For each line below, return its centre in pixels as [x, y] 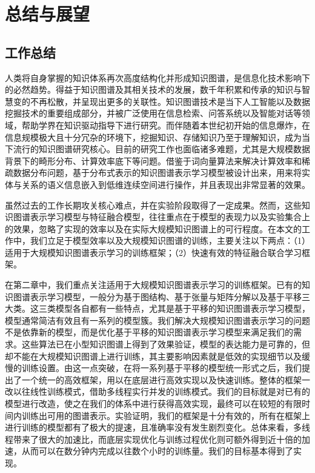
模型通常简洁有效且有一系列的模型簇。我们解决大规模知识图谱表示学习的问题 [157, 320]
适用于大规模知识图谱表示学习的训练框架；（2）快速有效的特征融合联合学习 [153, 252]
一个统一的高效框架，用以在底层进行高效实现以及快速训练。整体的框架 [161, 379]
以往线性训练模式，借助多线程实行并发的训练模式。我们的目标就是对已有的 [161, 391]
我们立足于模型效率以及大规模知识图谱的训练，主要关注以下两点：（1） [170, 240]
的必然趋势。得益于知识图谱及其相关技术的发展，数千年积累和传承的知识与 [153, 89]
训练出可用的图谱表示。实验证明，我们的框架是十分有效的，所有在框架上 [166, 415]
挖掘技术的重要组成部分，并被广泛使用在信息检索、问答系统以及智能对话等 [153, 113]
